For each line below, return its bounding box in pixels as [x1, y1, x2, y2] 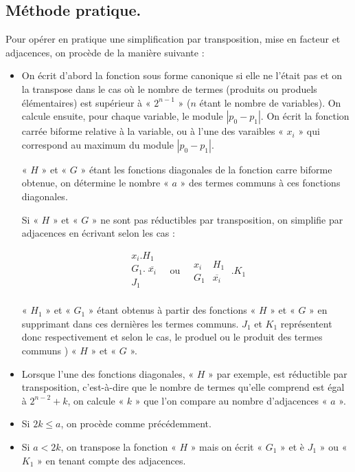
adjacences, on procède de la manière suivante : [5, 45, 205, 59]
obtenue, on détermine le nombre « [21, 175, 169, 190]
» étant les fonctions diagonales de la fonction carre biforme [80, 162, 332, 176]
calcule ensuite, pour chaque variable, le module [21, 109, 223, 123]
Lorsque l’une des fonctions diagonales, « [21, 366, 194, 380]
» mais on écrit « [190, 439, 263, 453]
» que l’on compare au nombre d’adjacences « [135, 393, 328, 407]
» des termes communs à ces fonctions [180, 175, 341, 190]
